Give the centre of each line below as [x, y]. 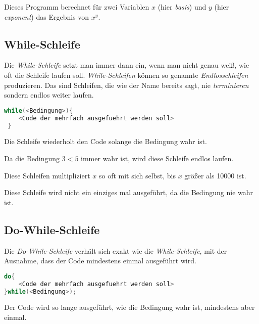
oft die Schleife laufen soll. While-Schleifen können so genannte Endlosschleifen [126, 75]
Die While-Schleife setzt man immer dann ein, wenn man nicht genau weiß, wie [127, 65]
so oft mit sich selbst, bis [137, 175]
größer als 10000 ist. [215, 175]
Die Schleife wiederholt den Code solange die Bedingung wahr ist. [106, 141]
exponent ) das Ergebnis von [47, 16]
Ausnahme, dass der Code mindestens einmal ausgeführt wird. [100, 261]
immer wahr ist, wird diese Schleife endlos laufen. [157, 158]
